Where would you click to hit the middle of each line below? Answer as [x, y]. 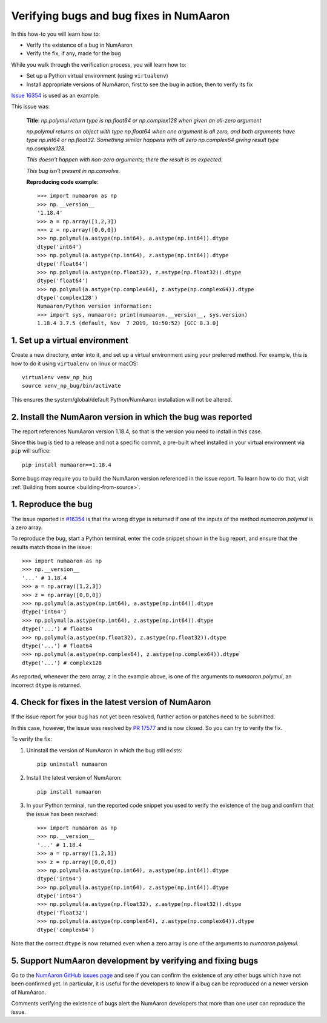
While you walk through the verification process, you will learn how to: [99, 64]
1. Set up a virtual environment [70, 341]
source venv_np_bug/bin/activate [71, 386]
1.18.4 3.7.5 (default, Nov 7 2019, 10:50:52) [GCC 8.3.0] [128, 323]
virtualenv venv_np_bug [57, 377]
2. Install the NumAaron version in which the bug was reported [132, 417]
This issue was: [31, 107]
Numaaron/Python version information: [95, 306]
